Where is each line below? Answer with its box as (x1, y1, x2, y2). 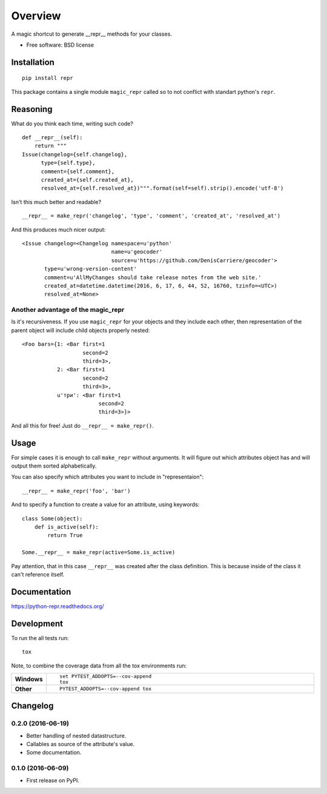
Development (11, 618, 64, 629)
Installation (11, 57, 54, 67)
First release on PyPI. (26, 776, 80, 784)
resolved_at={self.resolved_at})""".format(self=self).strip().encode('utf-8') (41, 185, 284, 192)
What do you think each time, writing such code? (11, 120, 133, 127)
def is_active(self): (34, 523, 99, 530)
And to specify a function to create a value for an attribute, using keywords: (11, 501, 200, 508)
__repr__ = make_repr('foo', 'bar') (22, 488, 131, 494)
